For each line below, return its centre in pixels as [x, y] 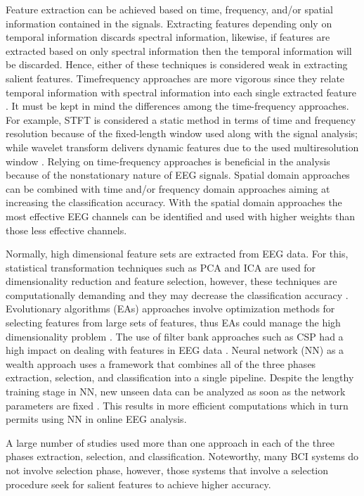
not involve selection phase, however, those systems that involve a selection [167, 470]
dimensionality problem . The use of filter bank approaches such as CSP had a [175, 336]
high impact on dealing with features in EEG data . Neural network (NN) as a [175, 350]
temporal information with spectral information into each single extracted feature [181, 92]
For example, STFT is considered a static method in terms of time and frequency [181, 119]
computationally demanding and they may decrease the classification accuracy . [177, 294]
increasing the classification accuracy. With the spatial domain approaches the [174, 202]
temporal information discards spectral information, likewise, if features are [168, 37]
